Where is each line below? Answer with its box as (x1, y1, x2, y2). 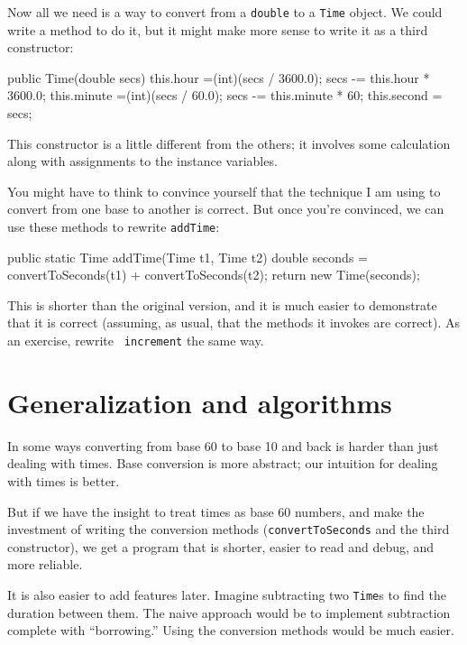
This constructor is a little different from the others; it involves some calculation (7, 134, 451, 152)
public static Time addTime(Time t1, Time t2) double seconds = (7, 247, 368, 266)
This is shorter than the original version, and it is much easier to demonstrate (7, 295, 437, 314)
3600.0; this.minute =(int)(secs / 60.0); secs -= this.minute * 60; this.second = (7, 86, 443, 105)
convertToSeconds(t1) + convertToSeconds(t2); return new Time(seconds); (7, 265, 420, 284)
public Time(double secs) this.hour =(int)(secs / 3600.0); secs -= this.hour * (7, 68, 430, 87)
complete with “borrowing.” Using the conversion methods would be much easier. (7, 621, 454, 640)
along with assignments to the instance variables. (7, 152, 278, 170)
